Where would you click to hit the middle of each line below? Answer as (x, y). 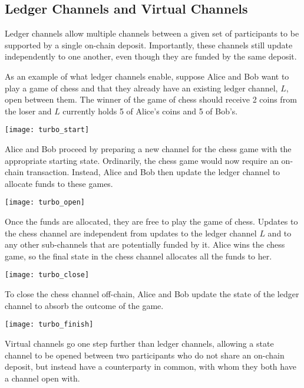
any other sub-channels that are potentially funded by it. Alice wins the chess (145, 244)
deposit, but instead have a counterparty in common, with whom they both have (151, 366)
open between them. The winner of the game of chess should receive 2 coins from (151, 99)
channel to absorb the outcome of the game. (84, 305)
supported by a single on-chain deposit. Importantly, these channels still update (149, 45)
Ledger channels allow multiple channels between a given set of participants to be (152, 33)
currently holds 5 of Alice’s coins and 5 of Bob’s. (150, 111)
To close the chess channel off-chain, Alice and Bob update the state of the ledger (152, 294)
